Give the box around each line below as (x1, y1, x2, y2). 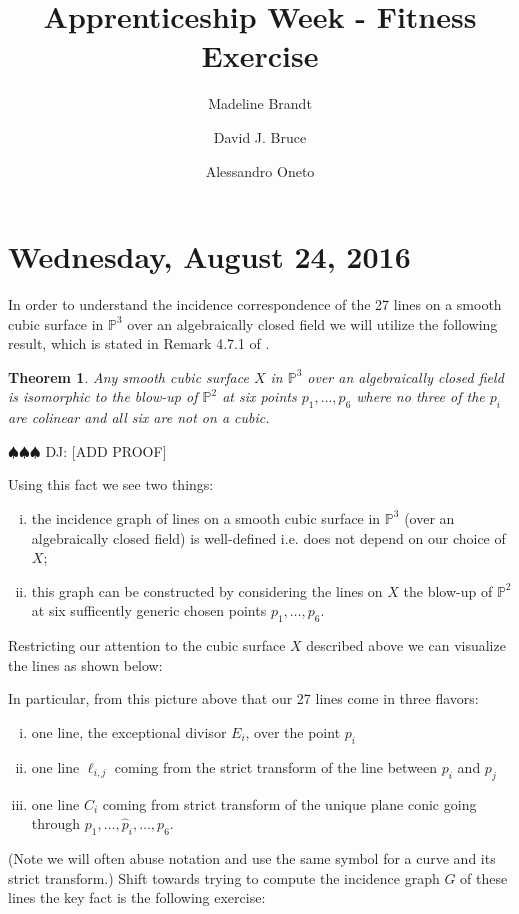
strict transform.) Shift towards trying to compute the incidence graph (8, 867, 440, 888)
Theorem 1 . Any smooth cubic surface (8, 366, 249, 387)
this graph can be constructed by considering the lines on (31, 580, 383, 601)
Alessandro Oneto (205, 160, 315, 181)
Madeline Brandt (208, 93, 312, 114)
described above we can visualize (306, 635, 506, 656)
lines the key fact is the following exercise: (8, 887, 266, 908)
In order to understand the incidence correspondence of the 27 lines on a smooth (8, 294, 502, 315)
